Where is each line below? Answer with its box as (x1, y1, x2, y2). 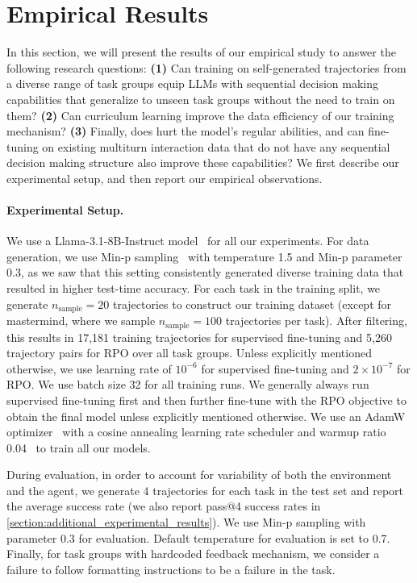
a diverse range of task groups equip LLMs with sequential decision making (6, 75, 379, 92)
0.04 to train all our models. (6, 439, 151, 456)
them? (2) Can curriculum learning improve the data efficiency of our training (6, 106, 394, 123)
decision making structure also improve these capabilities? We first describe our (6, 154, 399, 171)
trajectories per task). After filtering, (225, 312, 407, 329)
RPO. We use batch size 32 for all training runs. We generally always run (6, 376, 369, 393)
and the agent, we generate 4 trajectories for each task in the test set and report (6, 481, 404, 498)
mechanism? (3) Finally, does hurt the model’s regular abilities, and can (6, 123, 365, 140)
